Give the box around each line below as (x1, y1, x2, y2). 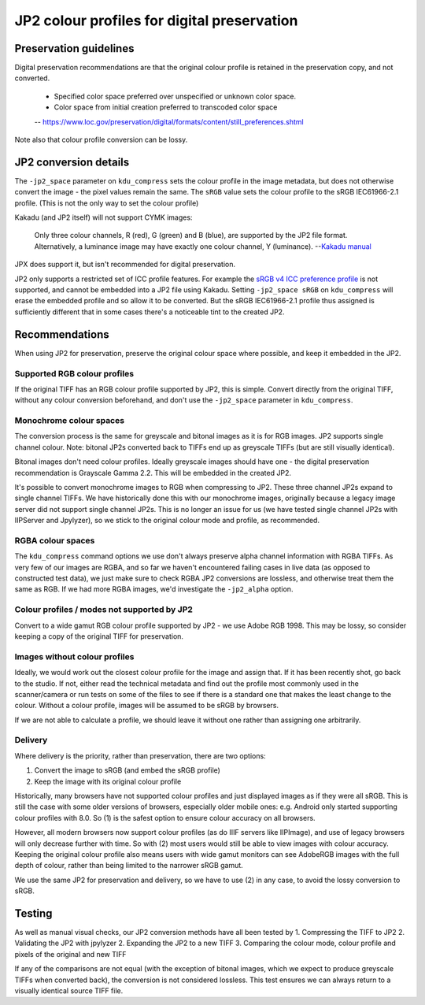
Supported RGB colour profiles (14, 368, 134, 379)
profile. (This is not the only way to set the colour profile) (14, 198, 199, 208)
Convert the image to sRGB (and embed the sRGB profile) (34, 766, 220, 775)
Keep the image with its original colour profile (34, 777, 182, 786)
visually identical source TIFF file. (14, 985, 124, 996)
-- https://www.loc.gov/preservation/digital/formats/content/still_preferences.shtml (34, 117, 304, 126)
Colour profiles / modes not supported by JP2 (14, 604, 193, 615)
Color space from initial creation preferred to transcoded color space (54, 102, 278, 112)
